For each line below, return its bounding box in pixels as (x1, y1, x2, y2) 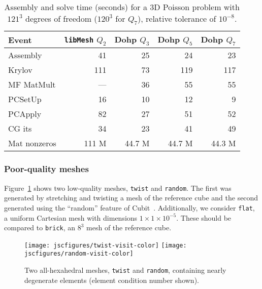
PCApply (8, 108, 42, 120)
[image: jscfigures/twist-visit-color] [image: (24, 241, 187, 249)
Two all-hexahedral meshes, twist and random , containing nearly (24, 265, 226, 275)
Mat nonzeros (8, 137, 56, 149)
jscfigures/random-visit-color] (24, 250, 134, 258)
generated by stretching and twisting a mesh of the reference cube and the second (4, 192, 258, 203)
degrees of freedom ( (25, 13, 97, 24)
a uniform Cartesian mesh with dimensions (4, 212, 138, 223)
